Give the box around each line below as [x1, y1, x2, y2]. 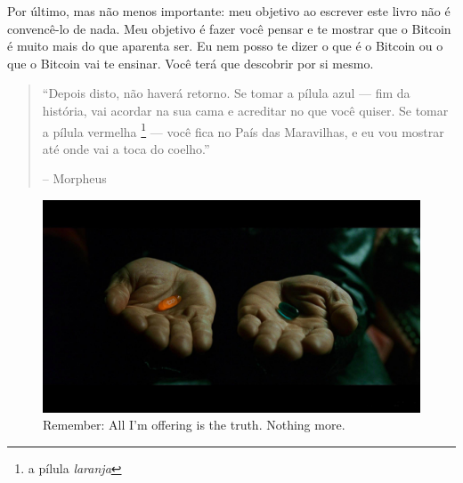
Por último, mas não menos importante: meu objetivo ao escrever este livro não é [7, 2, 451, 20]
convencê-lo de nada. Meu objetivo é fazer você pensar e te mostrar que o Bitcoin [7, 19, 451, 37]
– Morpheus [42, 169, 107, 188]
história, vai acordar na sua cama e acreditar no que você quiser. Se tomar [42, 101, 449, 119]
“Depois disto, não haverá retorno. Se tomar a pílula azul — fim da [42, 84, 410, 102]
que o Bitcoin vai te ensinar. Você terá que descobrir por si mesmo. [7, 53, 374, 72]
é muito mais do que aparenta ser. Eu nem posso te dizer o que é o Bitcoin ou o [7, 36, 443, 55]
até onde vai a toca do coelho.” [42, 139, 210, 157]
